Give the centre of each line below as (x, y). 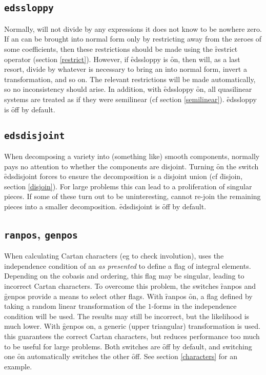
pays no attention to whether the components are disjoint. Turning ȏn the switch (131, 166)
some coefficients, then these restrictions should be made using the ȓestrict (121, 48)
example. (18, 366)
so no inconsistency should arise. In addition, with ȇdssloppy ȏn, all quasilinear (128, 89)
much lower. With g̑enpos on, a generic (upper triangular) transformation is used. (132, 326)
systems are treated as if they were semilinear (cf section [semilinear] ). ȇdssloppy (130, 99)
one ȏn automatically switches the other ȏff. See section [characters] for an (121, 356)
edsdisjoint (35, 135)
